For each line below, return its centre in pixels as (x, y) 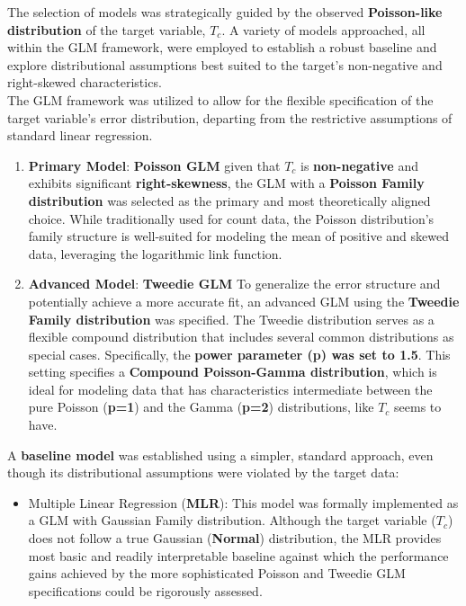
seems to (418, 407)
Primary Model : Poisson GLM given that (154, 165)
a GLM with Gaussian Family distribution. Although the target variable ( (232, 520)
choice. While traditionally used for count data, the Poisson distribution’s (231, 218)
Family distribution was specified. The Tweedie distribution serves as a (231, 319)
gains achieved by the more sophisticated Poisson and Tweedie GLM (217, 573)
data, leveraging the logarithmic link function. (155, 253)
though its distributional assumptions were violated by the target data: (203, 472)
